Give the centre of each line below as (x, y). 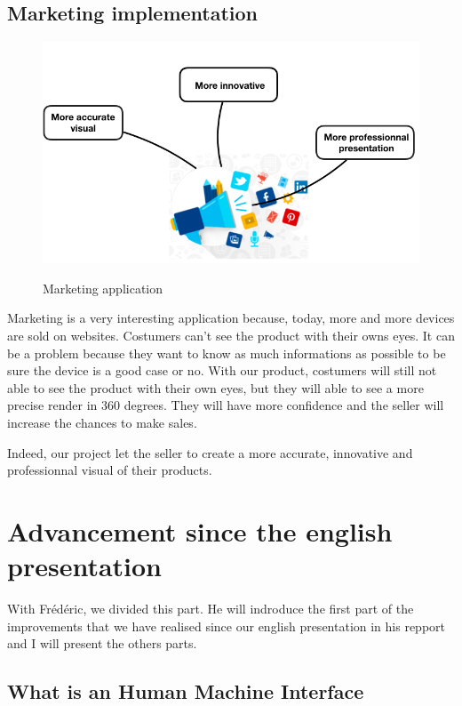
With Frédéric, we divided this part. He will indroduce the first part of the (211, 609)
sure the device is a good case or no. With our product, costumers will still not (222, 370)
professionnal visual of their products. (110, 470)
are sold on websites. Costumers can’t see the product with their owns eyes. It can (231, 336)
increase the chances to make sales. (102, 423)
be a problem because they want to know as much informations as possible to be (227, 353)
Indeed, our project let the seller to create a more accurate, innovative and (210, 452)
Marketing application (103, 288)
